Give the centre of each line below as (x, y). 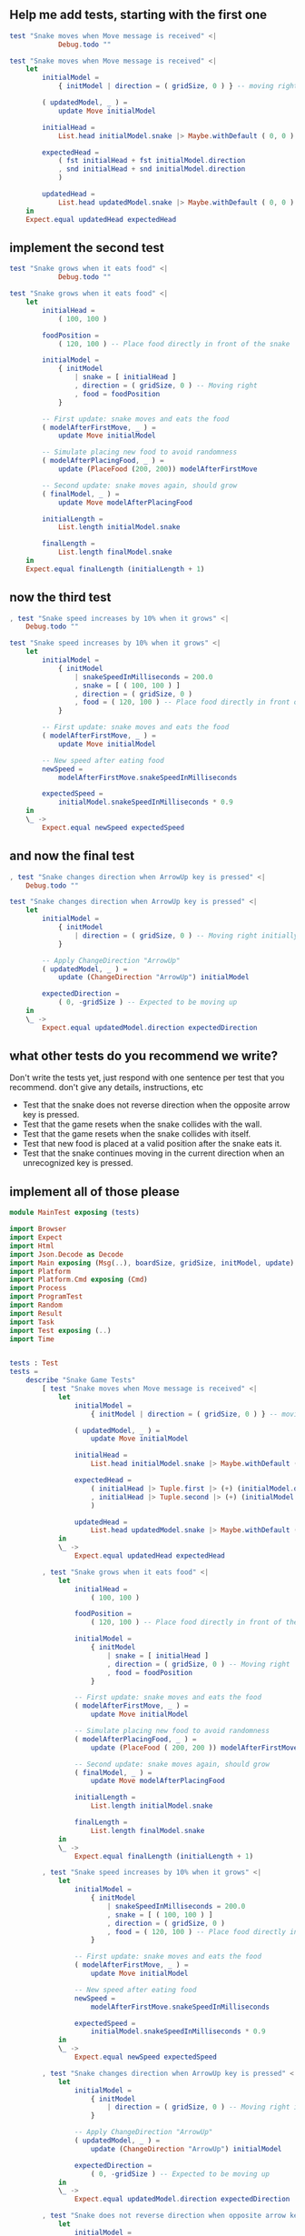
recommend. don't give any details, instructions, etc (107, 1088)
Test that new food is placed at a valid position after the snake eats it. (152, 1144)
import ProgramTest (46, 1297)
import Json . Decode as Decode (67, 1254)
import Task (32, 1322)
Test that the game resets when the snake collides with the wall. (142, 1124)
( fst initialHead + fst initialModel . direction (152, 161)
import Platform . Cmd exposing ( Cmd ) (79, 1280)
